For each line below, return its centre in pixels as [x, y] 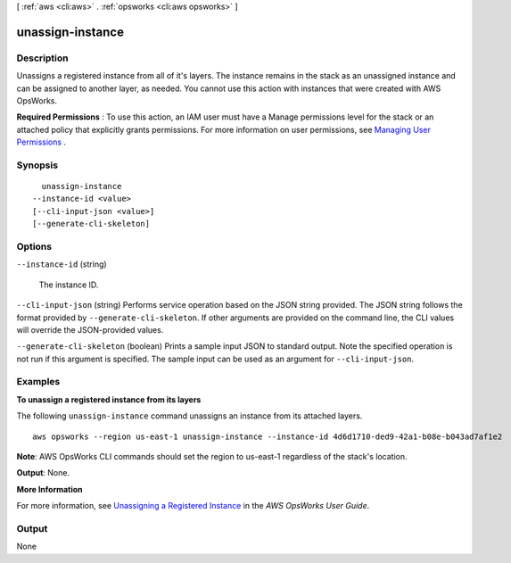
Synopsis [37, 165]
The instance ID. [69, 285]
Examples [38, 382]
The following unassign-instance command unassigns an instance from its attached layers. [190, 416]
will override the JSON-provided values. [90, 329]
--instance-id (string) [62, 264]
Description [42, 58]
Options [34, 247]
